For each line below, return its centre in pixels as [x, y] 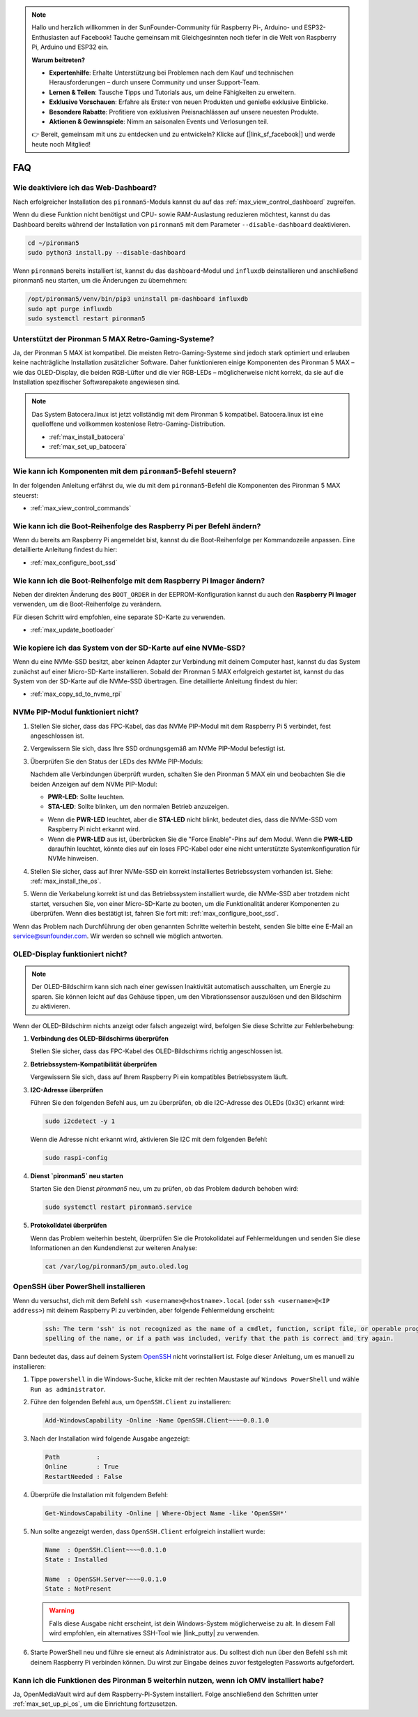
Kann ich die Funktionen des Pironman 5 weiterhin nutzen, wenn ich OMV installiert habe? [168, 1680]
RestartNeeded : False [84, 1477]
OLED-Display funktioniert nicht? [70, 954]
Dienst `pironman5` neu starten [77, 1175]
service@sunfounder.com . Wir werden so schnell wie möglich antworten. [118, 936]
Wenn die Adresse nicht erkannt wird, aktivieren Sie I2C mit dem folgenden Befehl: [149, 1139]
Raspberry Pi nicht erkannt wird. [94, 829]
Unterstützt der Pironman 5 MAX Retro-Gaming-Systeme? [114, 339]
